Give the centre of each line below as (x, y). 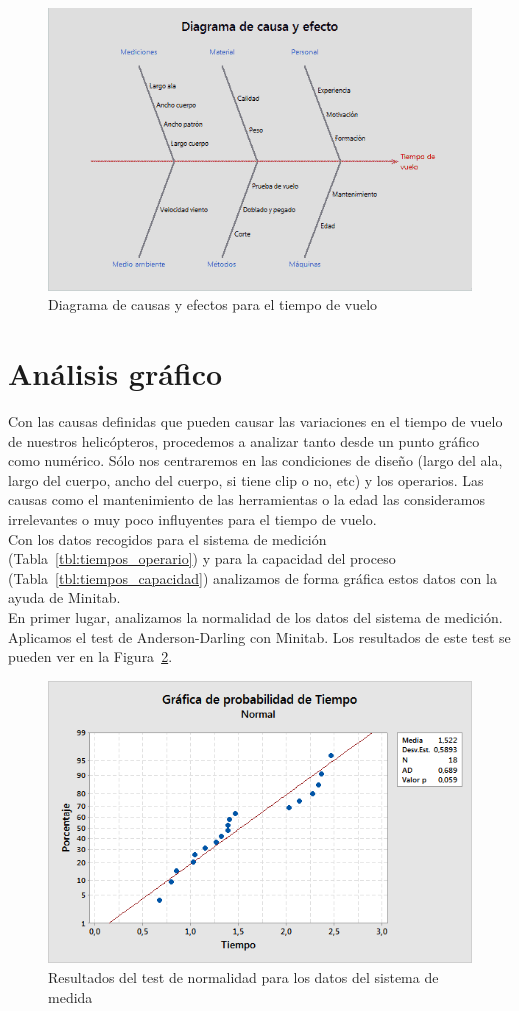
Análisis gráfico (115, 373)
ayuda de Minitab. (64, 597)
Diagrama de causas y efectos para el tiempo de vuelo (213, 304)
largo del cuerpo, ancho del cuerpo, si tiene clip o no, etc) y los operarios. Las (246, 479)
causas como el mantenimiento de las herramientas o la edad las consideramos (246, 499)
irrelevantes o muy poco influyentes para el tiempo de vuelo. (192, 518)
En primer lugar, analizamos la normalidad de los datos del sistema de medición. (255, 616)
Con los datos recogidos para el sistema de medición (167, 538)
